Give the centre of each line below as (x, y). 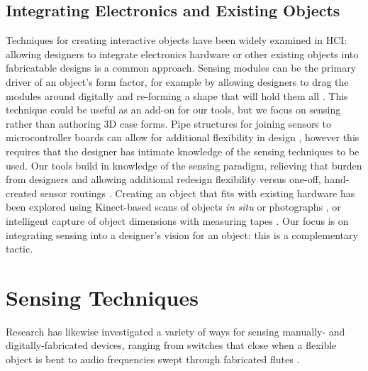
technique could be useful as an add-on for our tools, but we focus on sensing (173, 110)
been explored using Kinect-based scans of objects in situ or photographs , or (173, 207)
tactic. (19, 249)
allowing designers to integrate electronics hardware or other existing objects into (182, 54)
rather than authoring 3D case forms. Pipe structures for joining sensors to (168, 123)
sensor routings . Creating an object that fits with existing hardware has (198, 193)
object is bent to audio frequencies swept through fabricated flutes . (153, 359)
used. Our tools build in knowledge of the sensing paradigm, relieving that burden (184, 165)
